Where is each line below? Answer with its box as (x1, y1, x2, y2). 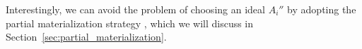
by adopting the (287, 2, 356, 16)
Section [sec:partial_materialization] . (6, 29, 167, 44)
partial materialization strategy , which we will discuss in (6, 15, 254, 30)
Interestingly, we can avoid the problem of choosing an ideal (6, 2, 265, 16)
